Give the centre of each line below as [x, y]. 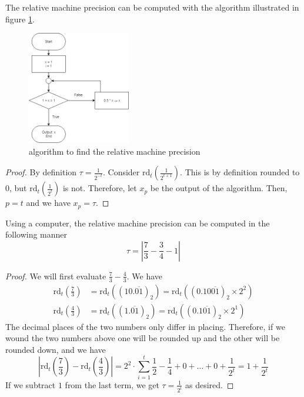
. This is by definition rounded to [240, 172]
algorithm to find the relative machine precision [115, 151]
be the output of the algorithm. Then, [219, 188]
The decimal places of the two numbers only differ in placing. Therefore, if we [145, 326]
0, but [16, 188]
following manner [36, 234]
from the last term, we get [112, 384]
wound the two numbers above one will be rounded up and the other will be [143, 338]
